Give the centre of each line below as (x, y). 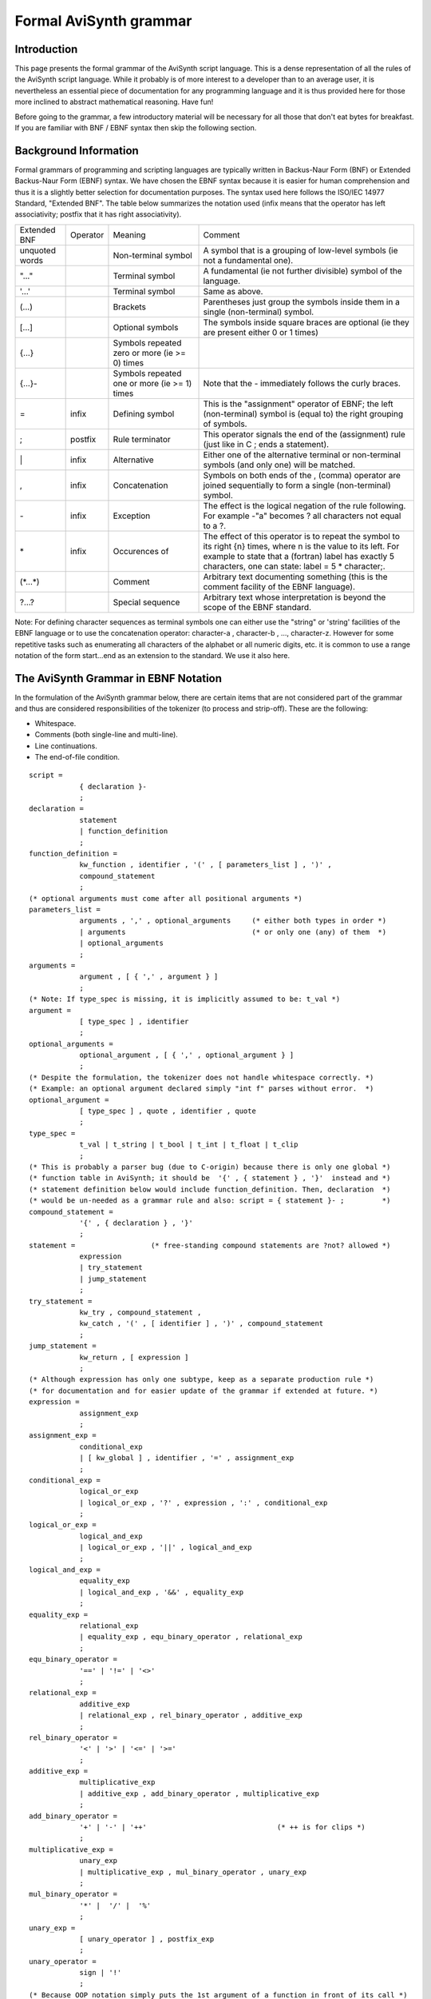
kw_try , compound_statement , (140, 1313)
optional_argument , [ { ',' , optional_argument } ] (187, 1055)
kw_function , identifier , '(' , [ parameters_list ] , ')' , (206, 865)
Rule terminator (142, 439)
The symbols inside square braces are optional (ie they (306, 322)
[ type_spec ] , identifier (134, 1021)
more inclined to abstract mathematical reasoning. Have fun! (114, 102)
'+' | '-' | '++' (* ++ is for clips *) (223, 1827)
